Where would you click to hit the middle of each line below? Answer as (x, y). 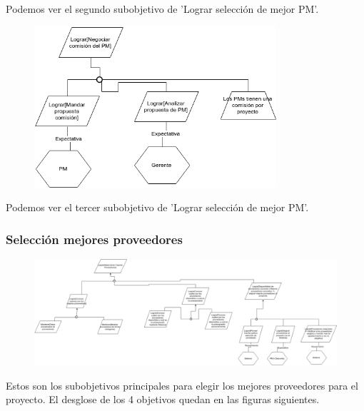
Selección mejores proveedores (94, 239)
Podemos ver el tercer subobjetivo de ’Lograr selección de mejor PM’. (157, 207)
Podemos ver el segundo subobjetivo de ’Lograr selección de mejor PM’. (162, 9)
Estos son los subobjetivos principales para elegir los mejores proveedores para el (182, 385)
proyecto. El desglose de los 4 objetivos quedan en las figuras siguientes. (163, 399)
